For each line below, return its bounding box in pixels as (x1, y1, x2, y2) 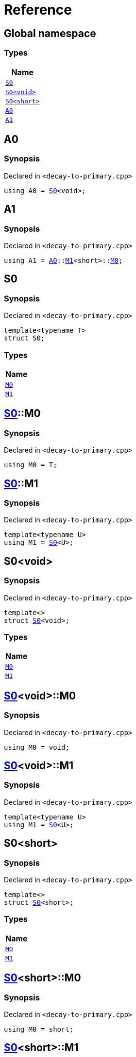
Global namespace (4, 27, 96, 40)
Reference (4, 1, 72, 18)
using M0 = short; (4, 1025, 74, 1033)
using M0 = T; (4, 461, 57, 469)
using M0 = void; (4, 743, 69, 751)
